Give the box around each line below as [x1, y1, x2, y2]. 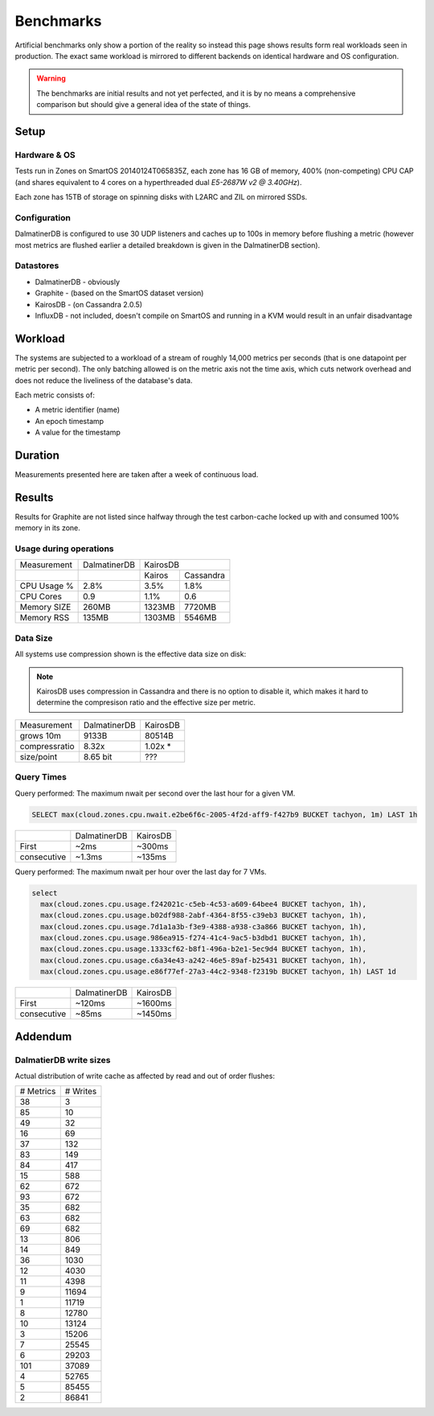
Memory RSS [19, 612, 70, 624]
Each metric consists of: [14, 390, 96, 400]
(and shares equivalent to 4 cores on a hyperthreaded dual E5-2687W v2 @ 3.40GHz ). [14, 177, 302, 187]
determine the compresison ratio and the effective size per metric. [36, 698, 256, 707]
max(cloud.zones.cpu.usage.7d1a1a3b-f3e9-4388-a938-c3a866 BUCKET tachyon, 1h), [40, 922, 367, 931]
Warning [36, 73, 66, 84]
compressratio [19, 740, 75, 751]
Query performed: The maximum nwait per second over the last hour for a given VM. [14, 788, 296, 798]
